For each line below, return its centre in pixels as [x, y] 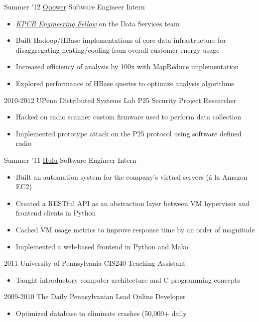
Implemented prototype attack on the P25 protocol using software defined [129, 133]
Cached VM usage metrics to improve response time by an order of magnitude [135, 229]
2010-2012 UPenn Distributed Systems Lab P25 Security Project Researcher [120, 100]
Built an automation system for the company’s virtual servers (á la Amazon [131, 176]
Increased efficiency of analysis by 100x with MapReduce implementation [127, 66]
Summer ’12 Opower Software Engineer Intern [74, 6]
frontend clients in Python [56, 213]
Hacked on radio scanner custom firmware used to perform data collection [129, 117]
